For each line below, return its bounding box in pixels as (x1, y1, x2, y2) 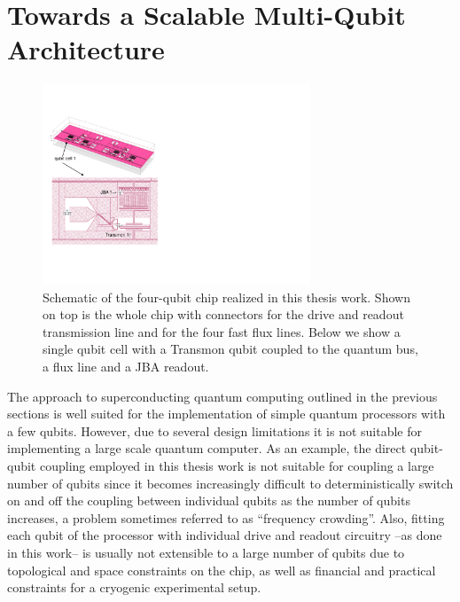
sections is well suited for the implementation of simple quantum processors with (7, 404, 446, 423)
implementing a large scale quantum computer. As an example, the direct (7, 439, 407, 457)
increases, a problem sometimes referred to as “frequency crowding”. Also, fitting (7, 508, 445, 527)
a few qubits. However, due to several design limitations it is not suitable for (7, 421, 423, 440)
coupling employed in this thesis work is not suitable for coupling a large (39, 457, 434, 475)
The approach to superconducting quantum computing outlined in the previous (7, 387, 438, 405)
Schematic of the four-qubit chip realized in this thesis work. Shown (43, 287, 410, 306)
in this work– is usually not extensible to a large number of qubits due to (7, 543, 405, 561)
